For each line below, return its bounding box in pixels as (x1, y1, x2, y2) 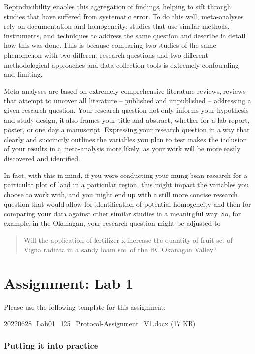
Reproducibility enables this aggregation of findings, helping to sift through (4, 1, 231, 11)
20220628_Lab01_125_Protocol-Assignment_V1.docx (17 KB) (4, 318, 196, 328)
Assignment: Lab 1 (4, 273, 134, 293)
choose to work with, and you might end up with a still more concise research (4, 189, 238, 199)
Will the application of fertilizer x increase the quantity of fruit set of (23, 235, 233, 245)
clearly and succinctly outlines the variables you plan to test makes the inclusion (4, 134, 247, 144)
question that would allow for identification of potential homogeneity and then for (4, 199, 251, 209)
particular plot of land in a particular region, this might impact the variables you (4, 179, 249, 190)
